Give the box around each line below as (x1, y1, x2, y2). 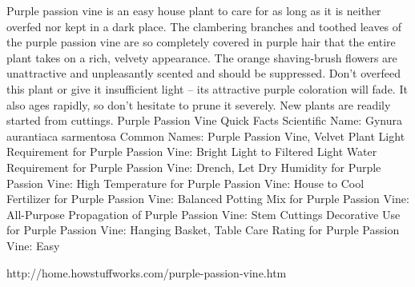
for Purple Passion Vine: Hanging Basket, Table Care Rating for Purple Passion (6, 221, 400, 238)
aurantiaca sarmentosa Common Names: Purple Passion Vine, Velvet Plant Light (6, 127, 405, 144)
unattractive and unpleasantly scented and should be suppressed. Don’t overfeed (6, 65, 401, 82)
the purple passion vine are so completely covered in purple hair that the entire (6, 34, 396, 50)
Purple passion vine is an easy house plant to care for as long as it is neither (6, 2, 381, 18)
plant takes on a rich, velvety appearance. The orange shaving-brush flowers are (6, 49, 397, 66)
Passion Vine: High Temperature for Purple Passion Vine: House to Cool (6, 174, 365, 191)
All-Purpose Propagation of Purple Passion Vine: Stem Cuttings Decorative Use (6, 205, 401, 222)
